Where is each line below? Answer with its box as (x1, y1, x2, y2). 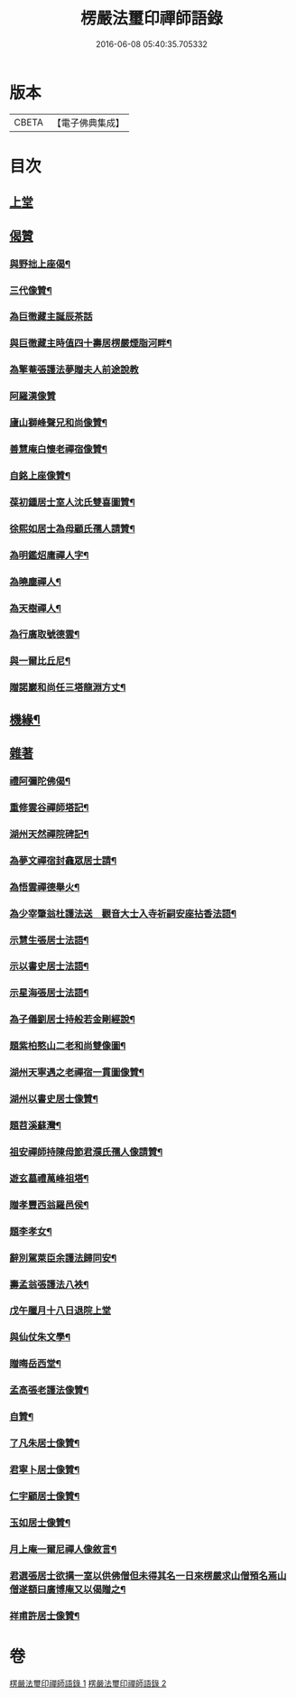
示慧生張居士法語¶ (9, 934, 89, 946)
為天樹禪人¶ (9, 601, 61, 614)
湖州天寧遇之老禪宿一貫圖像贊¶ (9, 1067, 144, 1079)
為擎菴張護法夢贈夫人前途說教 (9, 363, 140, 376)
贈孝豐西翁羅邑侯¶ (9, 1198, 89, 1211)
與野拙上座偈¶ (9, 257, 70, 270)
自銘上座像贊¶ (9, 469, 70, 481)
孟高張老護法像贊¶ (9, 1384, 89, 1396)
